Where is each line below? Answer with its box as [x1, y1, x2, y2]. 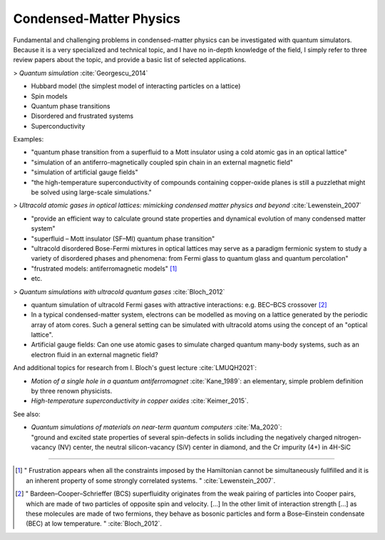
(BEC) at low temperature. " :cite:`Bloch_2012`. [26, 519, 163, 528]
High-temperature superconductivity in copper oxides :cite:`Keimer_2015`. [31, 396, 249, 405]
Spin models [31, 91, 68, 100]
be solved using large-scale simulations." [31, 188, 153, 196]
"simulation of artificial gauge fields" [31, 168, 138, 176]
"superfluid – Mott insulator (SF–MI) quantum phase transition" [31, 234, 215, 243]
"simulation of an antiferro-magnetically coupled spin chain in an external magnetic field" [31, 158, 294, 166]
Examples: [13, 135, 44, 144]
